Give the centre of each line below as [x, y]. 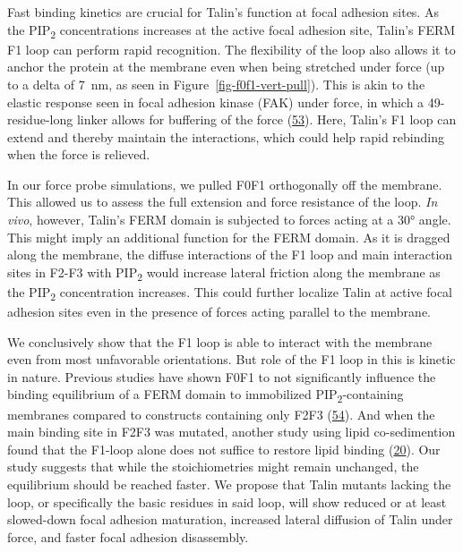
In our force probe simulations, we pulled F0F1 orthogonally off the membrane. [225, 184]
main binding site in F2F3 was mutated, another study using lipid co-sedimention [231, 432]
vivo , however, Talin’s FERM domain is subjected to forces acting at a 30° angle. [229, 220]
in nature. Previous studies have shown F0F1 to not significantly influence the [222, 376]
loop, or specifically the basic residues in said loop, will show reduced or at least [227, 501]
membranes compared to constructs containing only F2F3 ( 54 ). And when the [221, 414]
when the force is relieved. [79, 154]
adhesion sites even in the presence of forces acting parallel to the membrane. [219, 312]
